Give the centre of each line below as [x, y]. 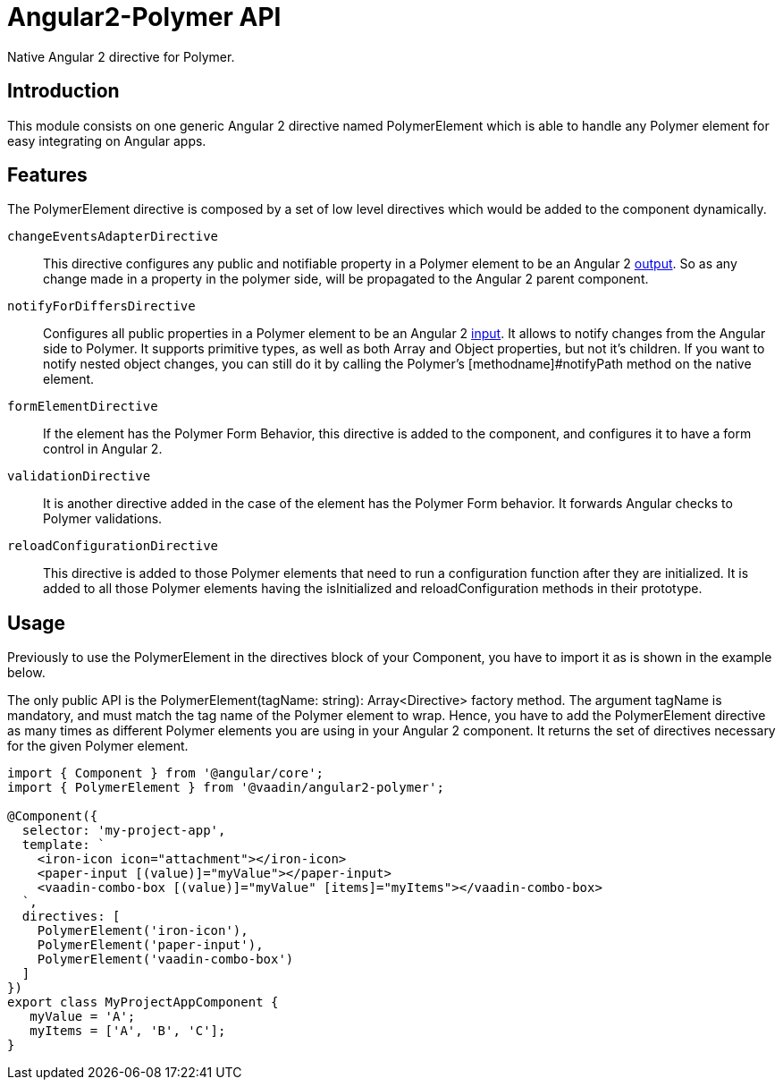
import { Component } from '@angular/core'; [166, 773]
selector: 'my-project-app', [124, 831]
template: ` [63, 845]
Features [47, 175]
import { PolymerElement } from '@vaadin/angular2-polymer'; [226, 788]
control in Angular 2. [103, 449]
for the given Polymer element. [98, 746]
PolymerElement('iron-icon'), [143, 931]
